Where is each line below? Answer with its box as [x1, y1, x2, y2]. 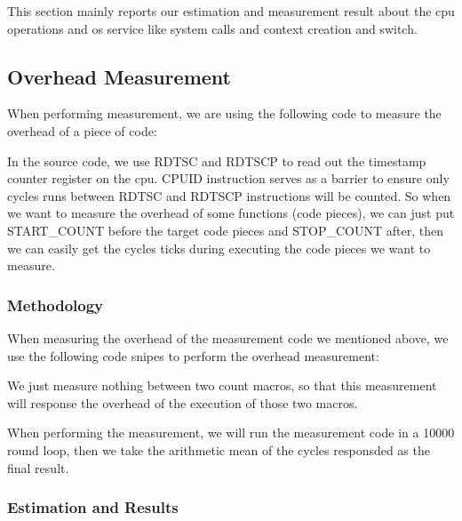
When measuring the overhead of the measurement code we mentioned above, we [7, 328, 449, 347]
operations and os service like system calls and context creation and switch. [7, 19, 418, 37]
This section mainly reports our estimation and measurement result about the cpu [7, 2, 455, 20]
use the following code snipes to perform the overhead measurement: [7, 346, 379, 365]
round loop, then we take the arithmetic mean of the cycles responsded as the [7, 440, 430, 459]
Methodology [7, 293, 104, 316]
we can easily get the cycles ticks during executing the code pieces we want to [7, 238, 431, 257]
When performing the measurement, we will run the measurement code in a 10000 [7, 423, 455, 442]
